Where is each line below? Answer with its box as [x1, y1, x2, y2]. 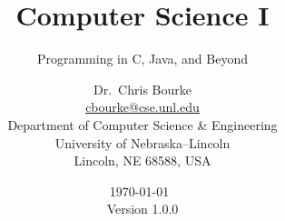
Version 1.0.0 [106, 199, 179, 218]
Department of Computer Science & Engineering [7, 115, 278, 134]
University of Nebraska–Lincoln [54, 133, 231, 152]
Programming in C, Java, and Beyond [36, 49, 249, 68]
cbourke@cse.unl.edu [85, 97, 200, 116]
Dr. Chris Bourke [93, 79, 192, 98]
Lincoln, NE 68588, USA [74, 151, 211, 170]
